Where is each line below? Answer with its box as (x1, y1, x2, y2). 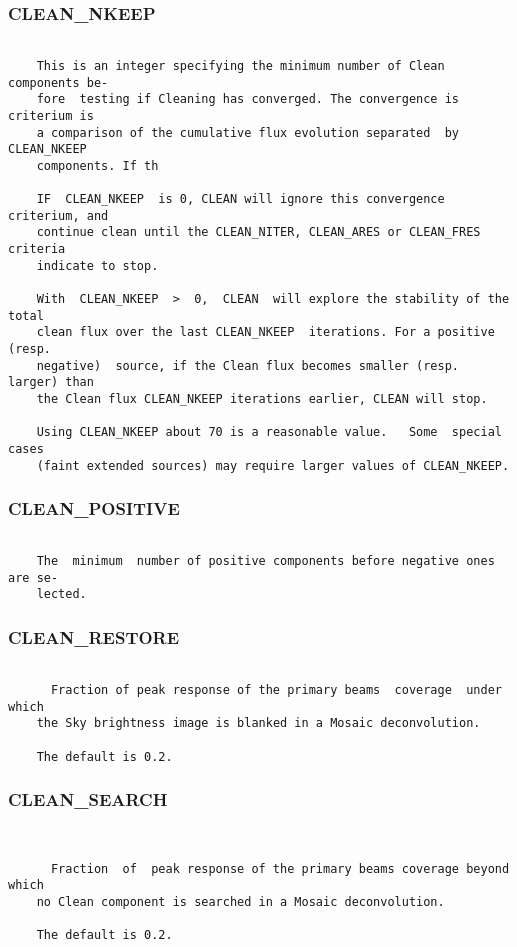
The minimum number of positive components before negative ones (36, 554, 495, 569)
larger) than (8, 375, 94, 390)
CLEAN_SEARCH (8, 787, 168, 812)
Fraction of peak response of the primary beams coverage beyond (50, 861, 510, 876)
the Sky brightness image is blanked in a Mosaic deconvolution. (36, 716, 481, 731)
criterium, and (8, 208, 109, 223)
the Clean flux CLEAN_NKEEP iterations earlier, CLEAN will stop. (36, 392, 488, 406)
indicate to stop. (36, 258, 159, 273)
